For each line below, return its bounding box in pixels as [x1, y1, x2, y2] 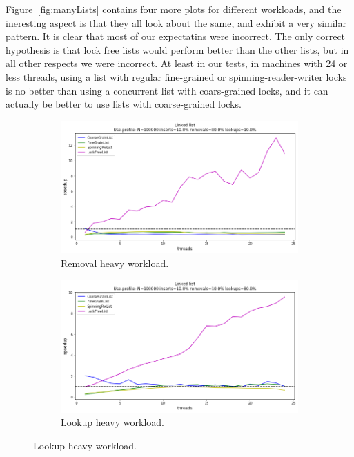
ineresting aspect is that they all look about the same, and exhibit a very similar [6, 15, 347, 30]
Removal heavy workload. [61, 255, 169, 270]
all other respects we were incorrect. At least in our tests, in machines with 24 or [6, 56, 348, 70]
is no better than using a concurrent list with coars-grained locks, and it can [6, 83, 328, 97]
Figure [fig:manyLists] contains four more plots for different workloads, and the [6, 2, 342, 16]
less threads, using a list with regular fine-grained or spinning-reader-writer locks [6, 69, 347, 84]
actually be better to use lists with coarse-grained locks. [6, 97, 242, 111]
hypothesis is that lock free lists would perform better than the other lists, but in [6, 42, 349, 57]
